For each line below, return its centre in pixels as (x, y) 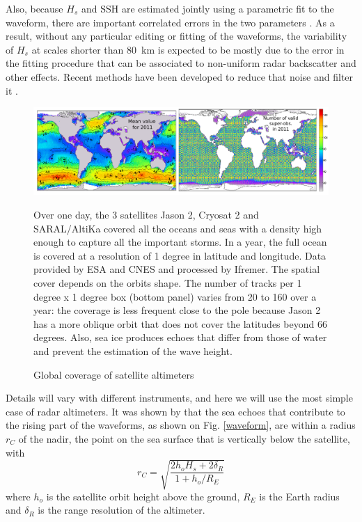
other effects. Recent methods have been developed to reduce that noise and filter (180, 76)
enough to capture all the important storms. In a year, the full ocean (180, 242)
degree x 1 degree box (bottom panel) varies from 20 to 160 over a (175, 296)
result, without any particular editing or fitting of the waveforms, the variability (176, 36)
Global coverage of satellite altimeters (114, 374)
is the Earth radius (299, 496)
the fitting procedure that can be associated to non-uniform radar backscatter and (181, 63)
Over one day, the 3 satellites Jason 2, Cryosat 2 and (146, 215)
